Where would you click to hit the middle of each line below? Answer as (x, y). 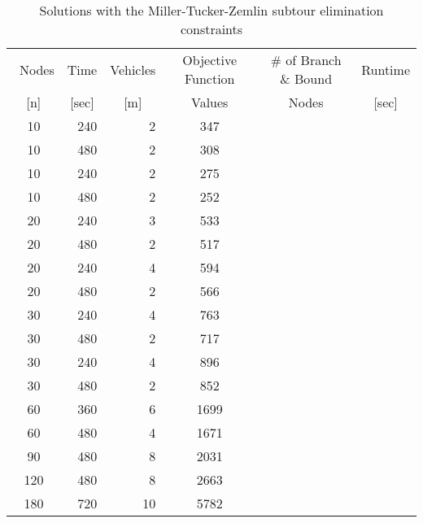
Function (209, 78)
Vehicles (133, 69)
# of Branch (306, 60)
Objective (210, 60)
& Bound (306, 78)
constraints (211, 29)
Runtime (386, 69)
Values (209, 102)
